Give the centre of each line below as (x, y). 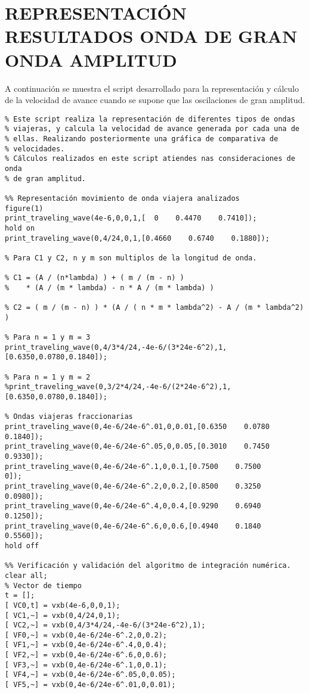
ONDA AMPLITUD (91, 59)
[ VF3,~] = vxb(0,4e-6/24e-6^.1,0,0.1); (86, 665)
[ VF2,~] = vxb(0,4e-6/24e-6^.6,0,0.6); (86, 655)
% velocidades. (35, 149)
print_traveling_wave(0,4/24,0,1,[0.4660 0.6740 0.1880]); (137, 238)
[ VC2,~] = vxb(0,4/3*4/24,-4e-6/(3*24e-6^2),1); (105, 625)
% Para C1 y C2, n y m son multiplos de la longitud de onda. (131, 258)
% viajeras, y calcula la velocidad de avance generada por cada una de (152, 129)
